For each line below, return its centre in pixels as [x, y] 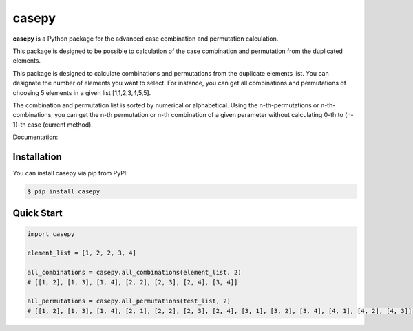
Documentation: [35, 137]
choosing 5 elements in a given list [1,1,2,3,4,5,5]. [82, 92]
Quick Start [38, 213]
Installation [37, 157]
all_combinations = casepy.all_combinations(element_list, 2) [134, 273]
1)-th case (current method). [53, 125]
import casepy [51, 234]
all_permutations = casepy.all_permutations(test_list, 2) [129, 301]
